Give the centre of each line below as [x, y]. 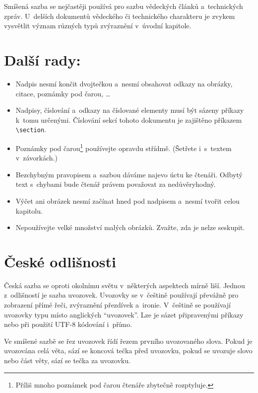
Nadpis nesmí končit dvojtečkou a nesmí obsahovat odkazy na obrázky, [124, 83]
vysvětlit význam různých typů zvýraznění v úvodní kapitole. [98, 26]
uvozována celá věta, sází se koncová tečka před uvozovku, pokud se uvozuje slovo [128, 351]
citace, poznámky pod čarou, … [63, 93]
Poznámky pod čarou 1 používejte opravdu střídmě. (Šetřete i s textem [124, 147]
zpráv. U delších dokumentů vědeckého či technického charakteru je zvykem [120, 16]
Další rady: [42, 59]
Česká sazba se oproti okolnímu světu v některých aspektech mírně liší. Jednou [125, 285]
